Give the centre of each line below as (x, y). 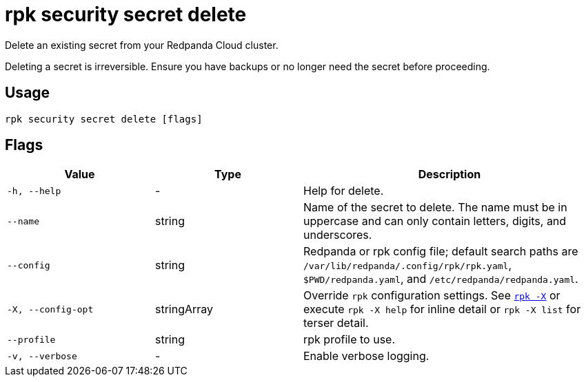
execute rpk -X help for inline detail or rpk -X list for (442, 309)
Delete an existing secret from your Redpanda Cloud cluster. (142, 45)
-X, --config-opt (50, 309)
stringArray (184, 309)
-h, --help (34, 191)
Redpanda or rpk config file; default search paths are (441, 252)
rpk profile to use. (350, 340)
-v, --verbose (42, 356)
